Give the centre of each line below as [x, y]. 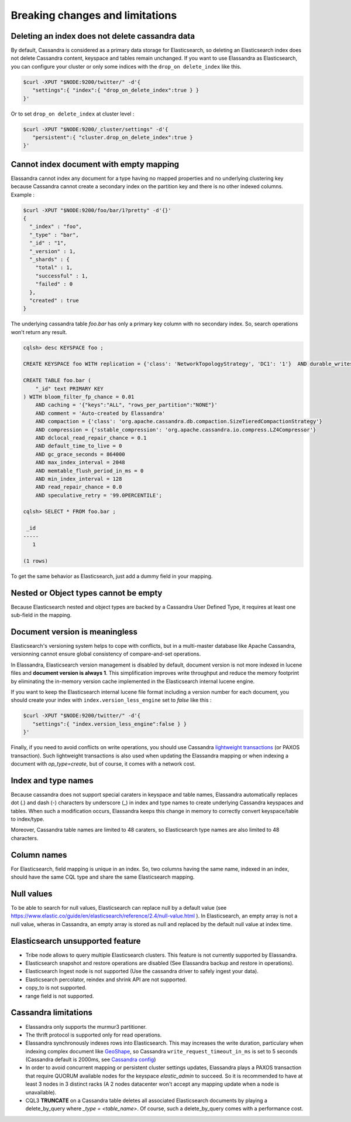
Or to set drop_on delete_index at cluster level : [73, 114]
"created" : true [54, 300]
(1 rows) [36, 561]
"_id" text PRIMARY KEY [69, 389]
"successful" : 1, [62, 276]
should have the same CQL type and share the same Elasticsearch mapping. [103, 877]
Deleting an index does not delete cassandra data [103, 36]
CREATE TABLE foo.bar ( [57, 380]
